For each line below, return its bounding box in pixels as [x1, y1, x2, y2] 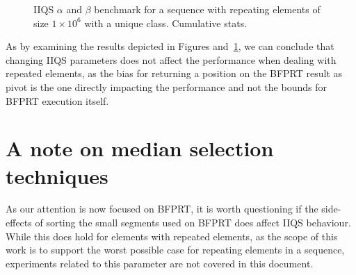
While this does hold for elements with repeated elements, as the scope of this [6, 228, 338, 243]
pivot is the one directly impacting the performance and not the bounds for [6, 79, 327, 94]
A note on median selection [6, 134, 274, 162]
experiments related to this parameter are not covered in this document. [6, 256, 314, 270]
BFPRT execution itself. [6, 93, 109, 108]
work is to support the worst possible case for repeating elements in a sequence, [6, 242, 345, 257]
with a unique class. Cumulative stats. [84, 15, 248, 30]
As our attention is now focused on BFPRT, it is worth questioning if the [6, 201, 318, 216]
